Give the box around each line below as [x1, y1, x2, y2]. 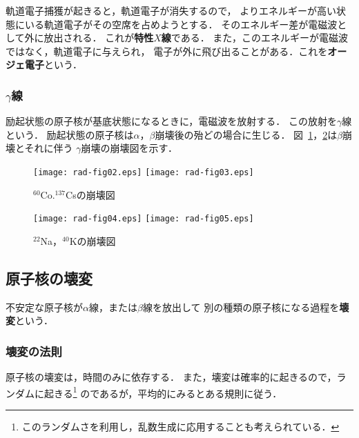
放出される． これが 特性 [43, 30, 154, 45]
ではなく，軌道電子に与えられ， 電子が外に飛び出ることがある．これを [6, 43, 328, 58]
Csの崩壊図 [66, 187, 115, 201]
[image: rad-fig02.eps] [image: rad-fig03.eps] [33, 167, 254, 177]
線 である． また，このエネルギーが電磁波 [161, 30, 349, 45]
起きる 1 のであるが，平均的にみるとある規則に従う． [43, 384, 282, 400]
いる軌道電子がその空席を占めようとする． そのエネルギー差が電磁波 [24, 17, 338, 31]
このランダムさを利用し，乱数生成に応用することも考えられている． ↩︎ [21, 419, 340, 433]
